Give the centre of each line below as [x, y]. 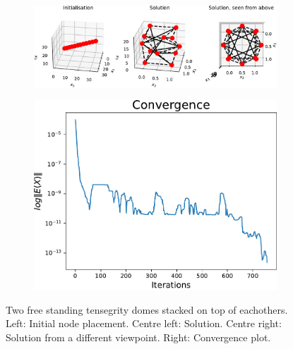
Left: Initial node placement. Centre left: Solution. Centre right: [144, 323]
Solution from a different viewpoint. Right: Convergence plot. [138, 337]
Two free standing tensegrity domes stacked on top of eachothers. [147, 309]
